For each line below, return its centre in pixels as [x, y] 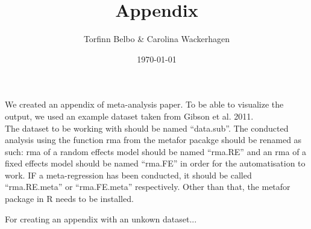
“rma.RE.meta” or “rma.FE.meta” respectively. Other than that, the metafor [148, 187]
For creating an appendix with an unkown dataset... [101, 218]
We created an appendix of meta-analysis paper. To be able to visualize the [144, 104]
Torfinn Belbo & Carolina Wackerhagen [157, 39]
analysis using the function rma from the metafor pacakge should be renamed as [153, 140]
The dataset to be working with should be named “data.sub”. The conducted [147, 128]
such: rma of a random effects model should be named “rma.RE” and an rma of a [156, 151]
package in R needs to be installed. [69, 199]
